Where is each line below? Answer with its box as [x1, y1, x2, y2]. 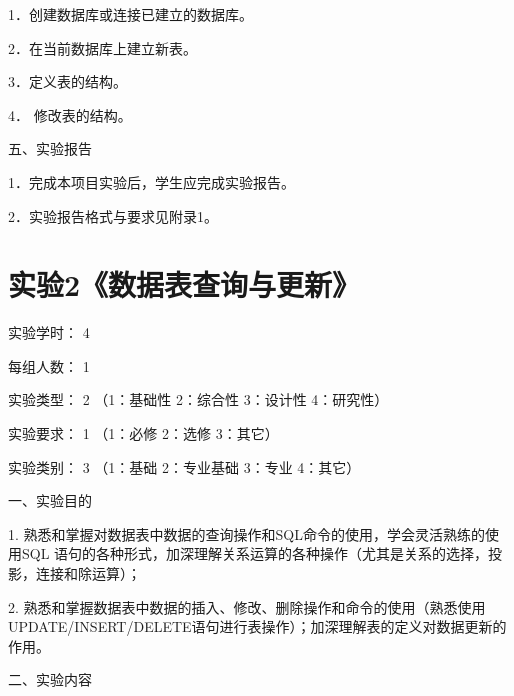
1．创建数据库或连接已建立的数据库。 [8, 4, 253, 24]
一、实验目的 [8, 490, 92, 511]
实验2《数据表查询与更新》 [8, 264, 361, 305]
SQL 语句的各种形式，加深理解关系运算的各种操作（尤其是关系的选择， [21, 543, 489, 564]
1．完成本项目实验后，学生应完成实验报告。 [8, 171, 295, 192]
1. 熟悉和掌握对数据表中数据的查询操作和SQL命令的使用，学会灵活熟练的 [8, 523, 485, 544]
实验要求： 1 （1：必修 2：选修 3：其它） [8, 423, 279, 444]
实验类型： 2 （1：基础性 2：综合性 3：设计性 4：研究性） [8, 389, 389, 410]
